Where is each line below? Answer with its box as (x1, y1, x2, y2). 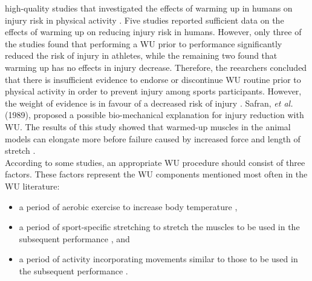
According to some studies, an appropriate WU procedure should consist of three (5, 156, 305, 168)
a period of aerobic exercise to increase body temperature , (19, 200, 238, 213)
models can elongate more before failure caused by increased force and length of (5, 132, 301, 145)
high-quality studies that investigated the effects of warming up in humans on (5, 2, 293, 14)
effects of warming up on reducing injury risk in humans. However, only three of (5, 25, 302, 38)
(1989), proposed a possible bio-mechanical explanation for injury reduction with (5, 108, 304, 121)
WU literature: (5, 179, 60, 192)
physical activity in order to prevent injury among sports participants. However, (5, 85, 302, 98)
